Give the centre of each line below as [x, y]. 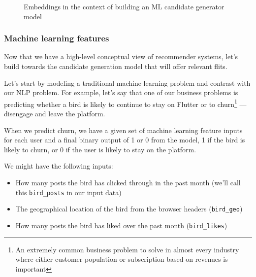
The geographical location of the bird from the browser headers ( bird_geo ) [129, 209]
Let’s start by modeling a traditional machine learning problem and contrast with [127, 83]
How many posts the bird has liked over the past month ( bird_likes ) [121, 225]
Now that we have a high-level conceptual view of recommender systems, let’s [121, 56]
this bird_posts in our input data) [68, 192]
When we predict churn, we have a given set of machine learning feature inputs [123, 130]
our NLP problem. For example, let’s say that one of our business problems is [121, 92]
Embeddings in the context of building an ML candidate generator [124, 6]
